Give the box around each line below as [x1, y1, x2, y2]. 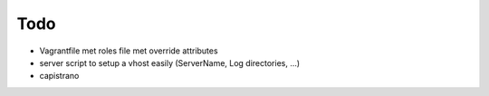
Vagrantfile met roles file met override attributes [39, 45, 218, 56]
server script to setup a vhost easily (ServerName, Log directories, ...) [39, 57, 301, 68]
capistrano [39, 71, 80, 82]
